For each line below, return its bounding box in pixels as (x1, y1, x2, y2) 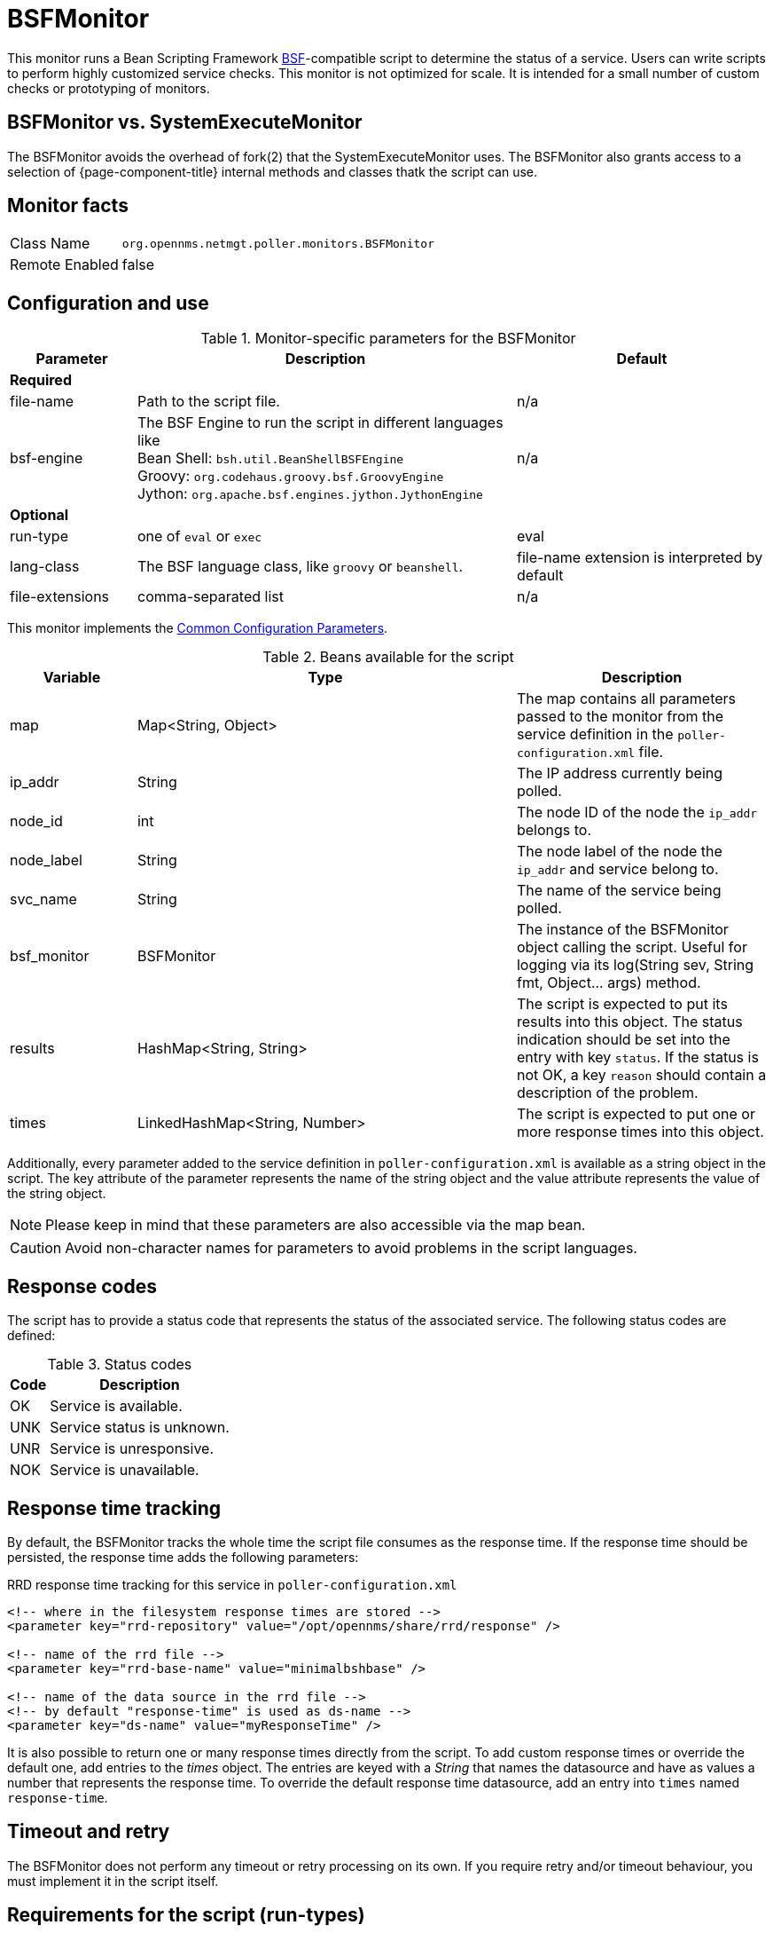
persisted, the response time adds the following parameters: (7, 1549, 359, 1565)
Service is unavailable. (50, 1461, 199, 1479)
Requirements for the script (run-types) (7, 1904, 365, 1927)
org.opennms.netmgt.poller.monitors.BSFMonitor (121, 236, 434, 250)
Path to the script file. (137, 392, 280, 411)
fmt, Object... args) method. (516, 974, 701, 992)
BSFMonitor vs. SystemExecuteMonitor (7, 111, 363, 134)
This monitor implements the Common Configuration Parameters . (7, 620, 388, 636)
